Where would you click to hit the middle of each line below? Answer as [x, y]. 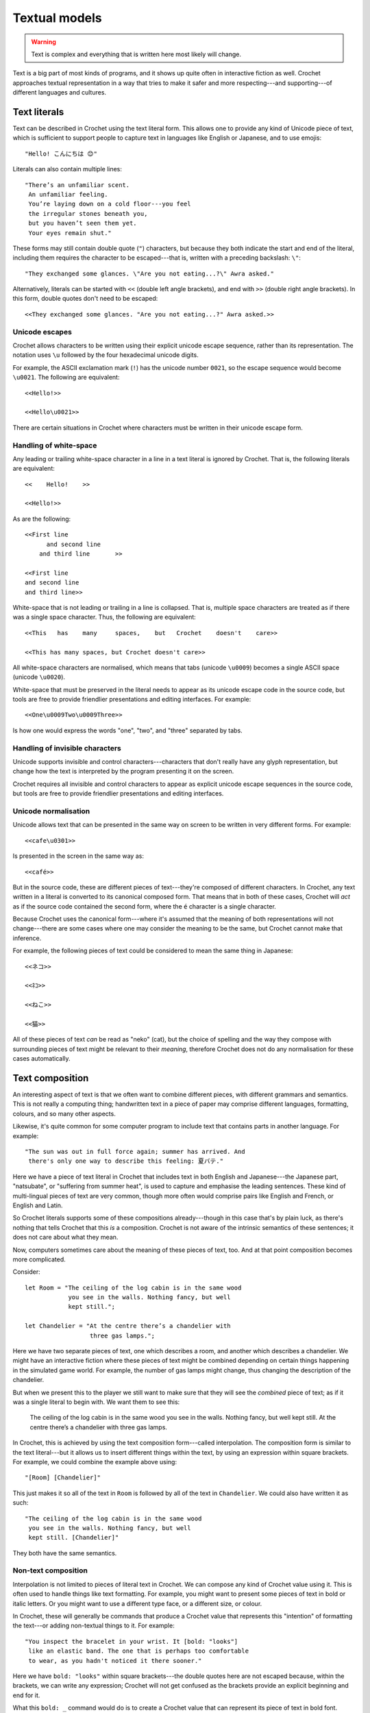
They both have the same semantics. [65, 1553]
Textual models [57, 18]
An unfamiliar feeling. [68, 194]
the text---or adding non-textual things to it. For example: [94, 1626]
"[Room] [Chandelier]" [63, 1478]
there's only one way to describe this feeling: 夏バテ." [126, 1161]
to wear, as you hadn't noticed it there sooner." [115, 1661]
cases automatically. [42, 1059]
